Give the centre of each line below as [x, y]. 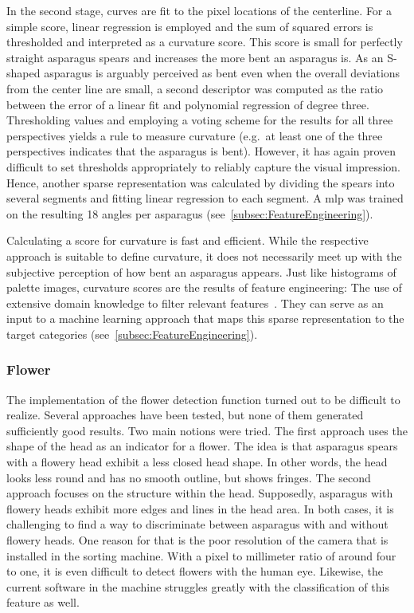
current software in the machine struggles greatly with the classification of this [198, 586]
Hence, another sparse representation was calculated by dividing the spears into [201, 182]
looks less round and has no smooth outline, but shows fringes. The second [189, 477]
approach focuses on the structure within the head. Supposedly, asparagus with [200, 493]
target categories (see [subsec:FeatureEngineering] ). [132, 334]
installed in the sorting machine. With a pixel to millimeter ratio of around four [201, 555]
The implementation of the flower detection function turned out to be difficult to [203, 399]
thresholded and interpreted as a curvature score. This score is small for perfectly [205, 42]
